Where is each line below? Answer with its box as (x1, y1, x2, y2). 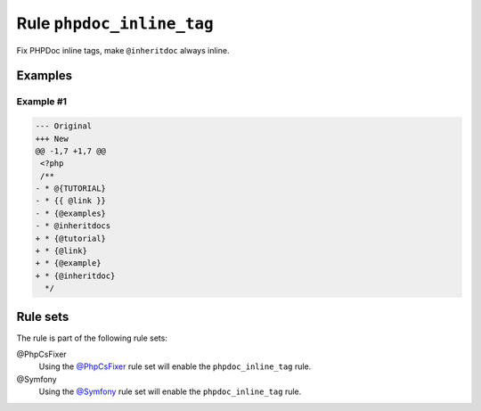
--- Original (35, 121, 93, 131)
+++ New (35, 134, 69, 144)
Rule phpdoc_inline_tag (16, 13, 214, 33)
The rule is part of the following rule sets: (16, 333, 168, 343)
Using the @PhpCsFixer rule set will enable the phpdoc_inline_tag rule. (38, 361, 312, 372)
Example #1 (16, 95, 67, 108)
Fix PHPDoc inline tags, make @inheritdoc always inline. (16, 45, 230, 55)
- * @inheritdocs (35, 221, 111, 231)
